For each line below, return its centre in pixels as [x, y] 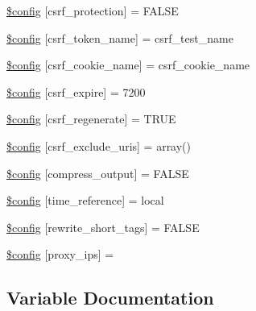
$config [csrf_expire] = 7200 [76, 91]
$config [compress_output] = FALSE [98, 173]
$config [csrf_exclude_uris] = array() [99, 145]
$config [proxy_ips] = [60, 254]
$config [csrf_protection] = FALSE [93, 10]
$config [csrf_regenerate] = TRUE [91, 119]
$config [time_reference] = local [85, 200]
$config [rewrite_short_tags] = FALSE [103, 227]
